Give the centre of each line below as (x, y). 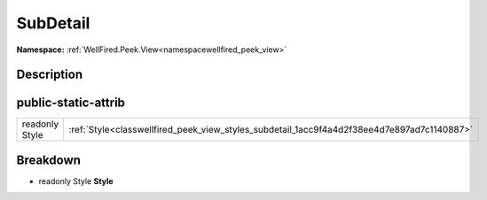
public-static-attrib (71, 103)
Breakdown (49, 160)
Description (50, 75)
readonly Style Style (76, 181)
